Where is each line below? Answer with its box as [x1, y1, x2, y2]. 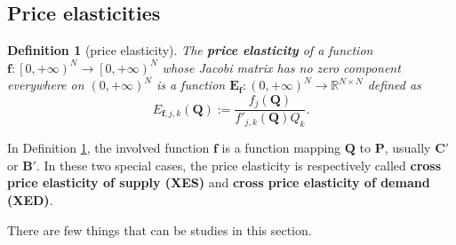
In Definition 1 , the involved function [7, 138, 210, 157]
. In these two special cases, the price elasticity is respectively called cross [36, 155, 442, 174]
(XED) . [7, 191, 53, 209]
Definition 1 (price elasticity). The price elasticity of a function [7, 41, 373, 59]
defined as [367, 75, 421, 94]
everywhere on [7, 75, 84, 94]
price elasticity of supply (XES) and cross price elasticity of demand [7, 173, 430, 192]
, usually [384, 138, 431, 157]
